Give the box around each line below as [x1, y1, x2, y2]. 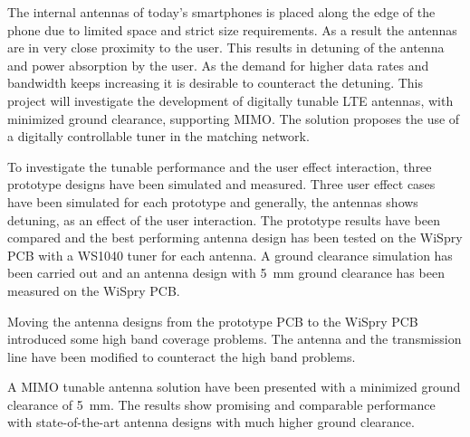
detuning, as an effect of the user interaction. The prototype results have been [7, 210, 441, 229]
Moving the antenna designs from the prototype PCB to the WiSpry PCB [7, 311, 418, 330]
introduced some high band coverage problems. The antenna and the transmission [7, 329, 462, 348]
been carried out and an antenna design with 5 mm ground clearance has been [7, 263, 445, 282]
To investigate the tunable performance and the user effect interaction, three [7, 157, 432, 176]
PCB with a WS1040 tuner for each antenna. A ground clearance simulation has [7, 245, 453, 264]
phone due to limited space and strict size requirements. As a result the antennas [7, 20, 457, 39]
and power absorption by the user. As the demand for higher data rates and [7, 55, 429, 74]
